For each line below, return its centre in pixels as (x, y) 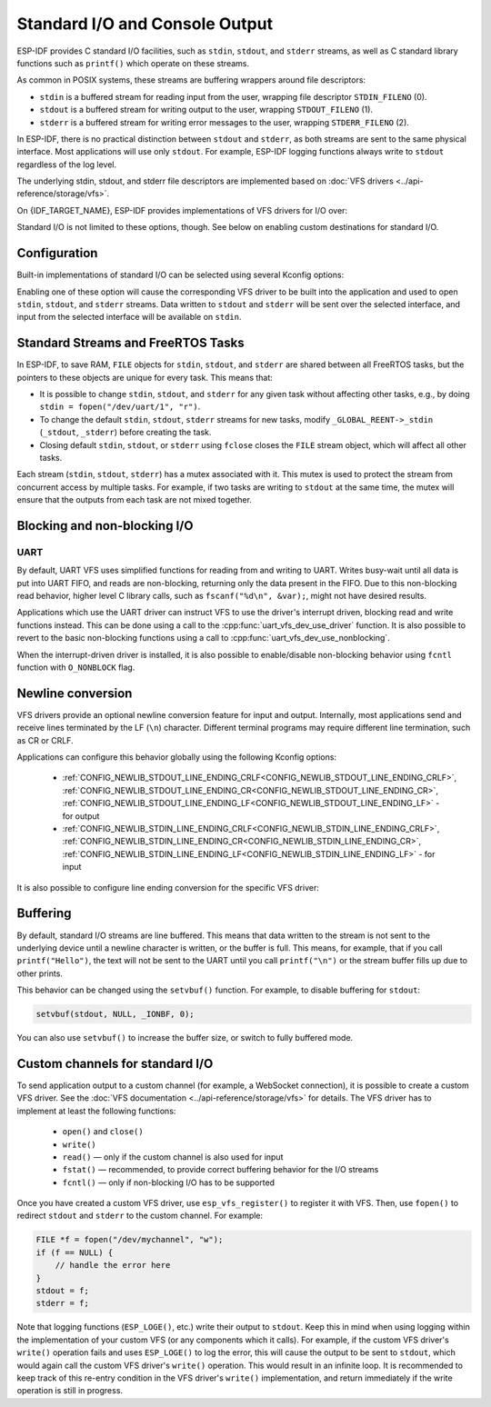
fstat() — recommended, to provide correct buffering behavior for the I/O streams (220, 1170)
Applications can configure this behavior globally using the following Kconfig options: (176, 757)
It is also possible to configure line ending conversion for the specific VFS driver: (168, 887)
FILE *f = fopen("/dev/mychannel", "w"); (130, 1240)
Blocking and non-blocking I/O (105, 526)
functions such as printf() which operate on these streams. (133, 63)
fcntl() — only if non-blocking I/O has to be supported (169, 1182)
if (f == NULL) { (75, 1252)
